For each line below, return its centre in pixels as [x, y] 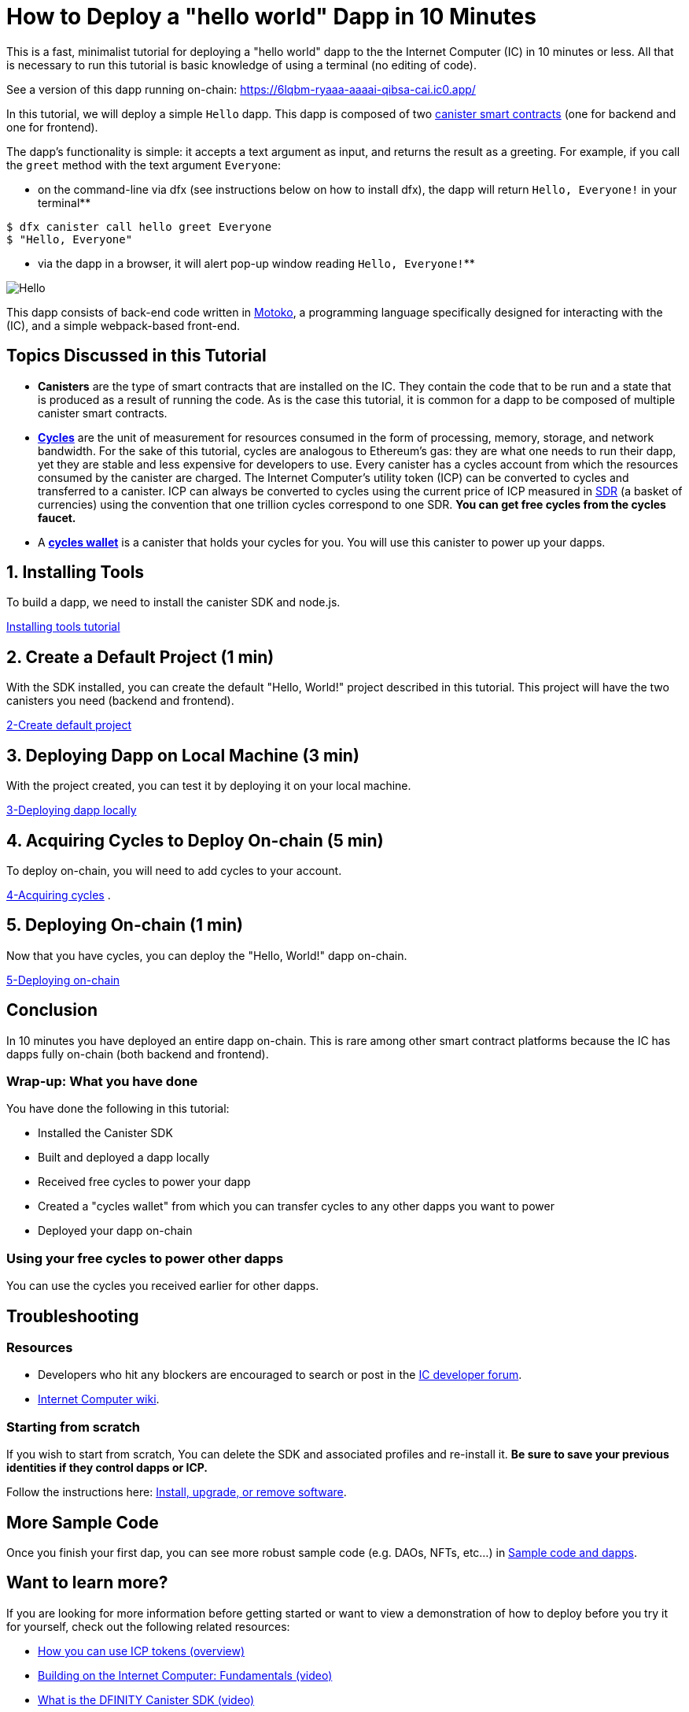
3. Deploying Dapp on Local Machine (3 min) [183, 755]
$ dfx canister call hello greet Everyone [139, 226]
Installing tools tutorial [63, 627]
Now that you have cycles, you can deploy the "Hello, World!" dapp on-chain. [207, 955]
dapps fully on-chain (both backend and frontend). [138, 1054]
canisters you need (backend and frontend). [120, 701]
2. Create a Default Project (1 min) [140, 657]
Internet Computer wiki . [99, 1399]
